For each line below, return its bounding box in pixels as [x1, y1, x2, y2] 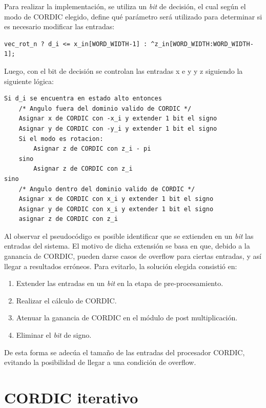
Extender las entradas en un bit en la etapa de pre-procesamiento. [16, 278, 223, 289]
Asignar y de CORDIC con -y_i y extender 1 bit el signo [18, 125, 217, 132]
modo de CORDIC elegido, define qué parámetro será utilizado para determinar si [4, 11, 262, 22]
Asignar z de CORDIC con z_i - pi [33, 145, 151, 153]
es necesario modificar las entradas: [4, 21, 115, 32]
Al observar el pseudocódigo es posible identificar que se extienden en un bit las [4, 230, 254, 241]
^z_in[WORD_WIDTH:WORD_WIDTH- [151, 40, 254, 48]
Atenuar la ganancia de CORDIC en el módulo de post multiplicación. [16, 312, 238, 323]
